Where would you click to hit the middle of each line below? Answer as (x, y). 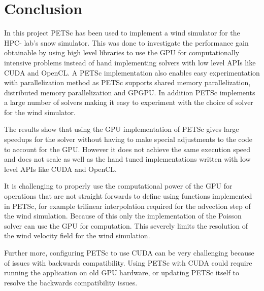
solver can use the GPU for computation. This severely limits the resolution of (126, 225)
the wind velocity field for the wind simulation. (77, 235)
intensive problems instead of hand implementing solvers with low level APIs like (130, 62)
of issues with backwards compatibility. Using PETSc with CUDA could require (128, 262)
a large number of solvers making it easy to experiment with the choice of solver (129, 102)
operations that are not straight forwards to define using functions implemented (128, 196)
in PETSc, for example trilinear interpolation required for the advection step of (127, 206)
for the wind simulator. (40, 112)
